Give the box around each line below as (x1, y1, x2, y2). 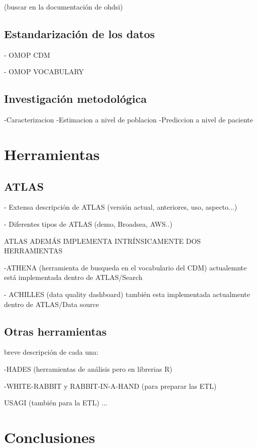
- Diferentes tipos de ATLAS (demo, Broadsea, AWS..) (4, 218, 173, 229)
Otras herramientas (4, 323, 107, 339)
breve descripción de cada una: (4, 347, 98, 357)
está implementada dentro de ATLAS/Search (4, 272, 143, 282)
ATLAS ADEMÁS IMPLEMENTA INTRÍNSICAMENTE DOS (4, 235, 201, 246)
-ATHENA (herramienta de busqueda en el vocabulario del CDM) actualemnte (4, 262, 247, 272)
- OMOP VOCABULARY (4, 66, 84, 77)
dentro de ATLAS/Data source (4, 299, 99, 309)
